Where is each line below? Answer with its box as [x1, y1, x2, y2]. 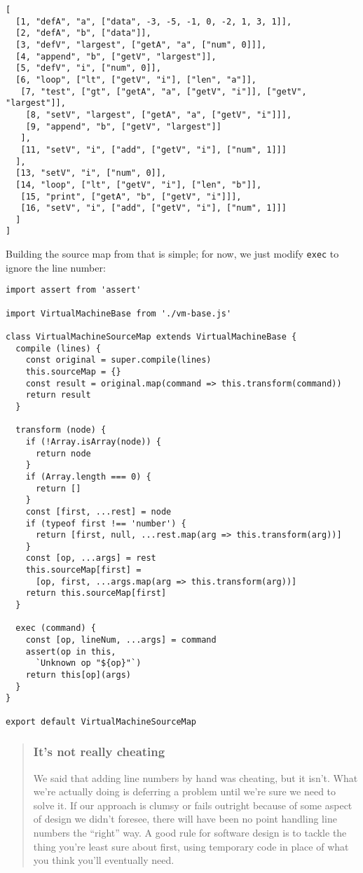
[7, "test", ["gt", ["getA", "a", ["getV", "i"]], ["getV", [20, 86, 307, 97]
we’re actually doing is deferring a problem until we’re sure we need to [33, 784, 336, 799]
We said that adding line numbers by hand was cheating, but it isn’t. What [33, 770, 358, 785]
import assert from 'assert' [6, 285, 142, 295]
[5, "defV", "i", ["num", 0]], [15, 63, 161, 74]
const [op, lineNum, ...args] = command [25, 635, 217, 645]
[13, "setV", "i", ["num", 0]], [15, 168, 167, 179]
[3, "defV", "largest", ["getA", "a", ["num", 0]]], [15, 39, 267, 50]
